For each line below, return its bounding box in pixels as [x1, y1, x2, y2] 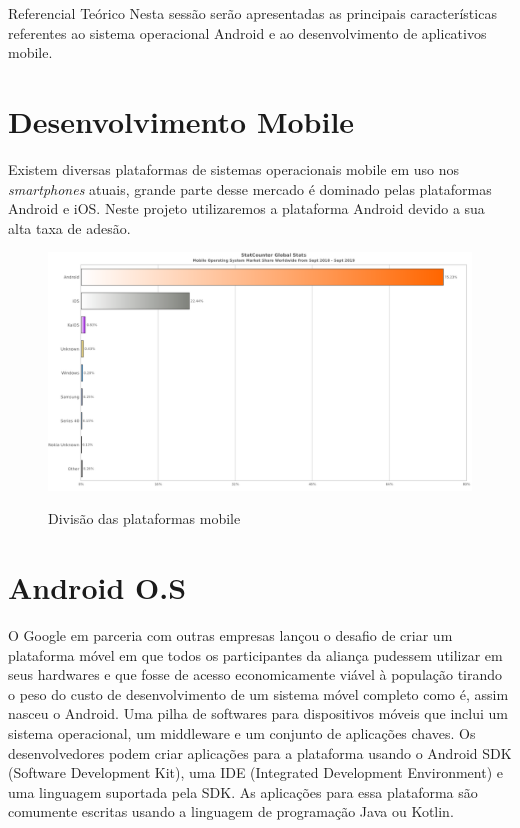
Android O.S [8, 567, 187, 608]
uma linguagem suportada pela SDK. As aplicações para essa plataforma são [8, 781, 478, 802]
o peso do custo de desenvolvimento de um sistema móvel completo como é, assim [8, 683, 509, 704]
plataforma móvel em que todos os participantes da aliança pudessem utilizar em [8, 644, 503, 665]
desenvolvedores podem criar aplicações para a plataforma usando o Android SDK [8, 742, 512, 763]
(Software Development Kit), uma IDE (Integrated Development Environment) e [8, 762, 503, 783]
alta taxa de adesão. [8, 217, 131, 238]
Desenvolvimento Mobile [8, 100, 355, 141]
